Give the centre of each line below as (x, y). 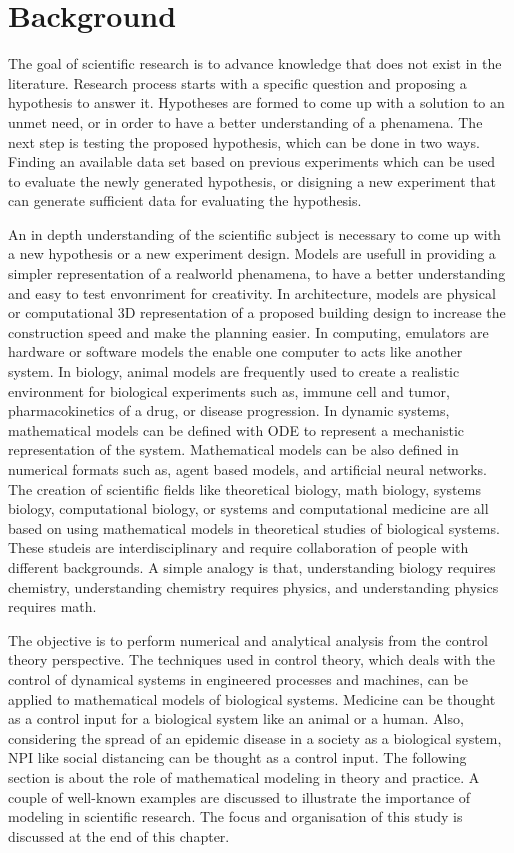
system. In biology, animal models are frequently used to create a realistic (234, 371)
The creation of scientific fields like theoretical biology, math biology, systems (244, 488)
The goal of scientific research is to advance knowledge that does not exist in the (255, 63)
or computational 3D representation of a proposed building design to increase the (257, 312)
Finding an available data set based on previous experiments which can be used (252, 161)
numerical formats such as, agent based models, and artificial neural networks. (247, 469)
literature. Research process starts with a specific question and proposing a (237, 82)
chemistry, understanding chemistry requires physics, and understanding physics (253, 586)
